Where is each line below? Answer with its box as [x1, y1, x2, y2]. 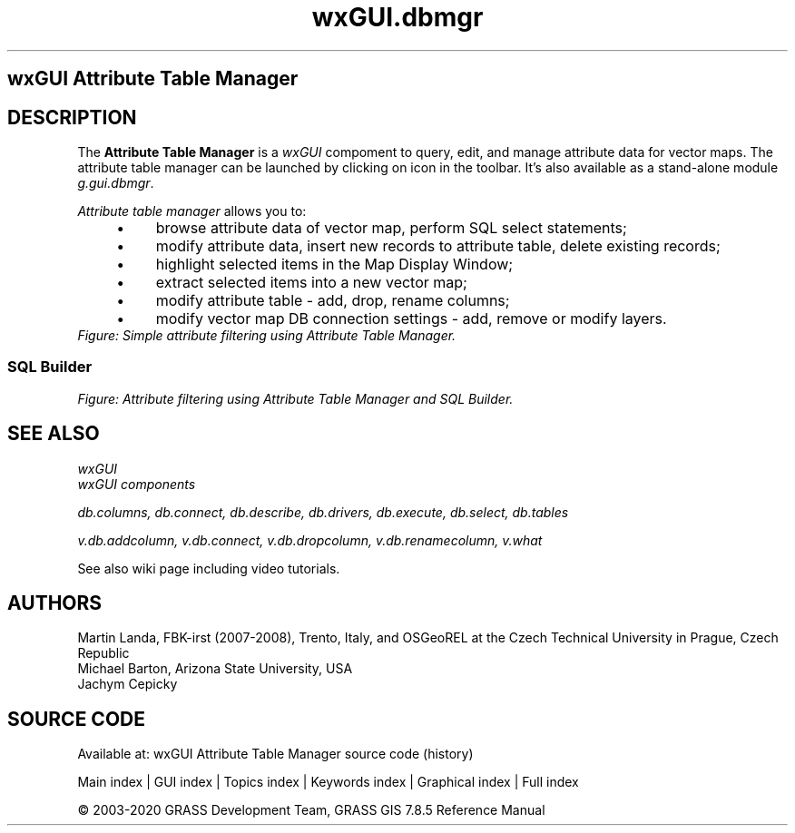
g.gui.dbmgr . [77, 175, 154, 191]
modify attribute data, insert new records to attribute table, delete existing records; [155, 237, 721, 256]
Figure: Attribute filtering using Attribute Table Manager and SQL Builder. [77, 390, 514, 407]
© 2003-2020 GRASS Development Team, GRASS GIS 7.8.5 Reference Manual [77, 802, 545, 818]
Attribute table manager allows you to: [77, 203, 307, 220]
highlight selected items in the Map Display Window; [155, 255, 514, 274]
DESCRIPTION [7, 105, 137, 129]
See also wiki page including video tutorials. [77, 560, 340, 576]
